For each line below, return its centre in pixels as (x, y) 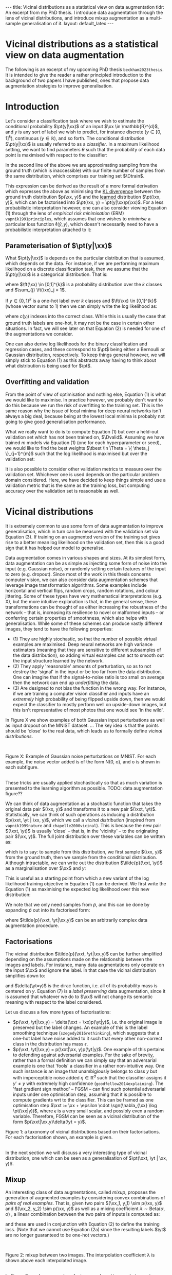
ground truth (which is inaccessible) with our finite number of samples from (85, 170)
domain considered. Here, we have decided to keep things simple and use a (85, 480)
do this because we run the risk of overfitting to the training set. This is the (84, 405)
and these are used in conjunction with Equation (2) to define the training (83, 1224)
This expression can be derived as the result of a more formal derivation (82, 186)
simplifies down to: (25, 976)
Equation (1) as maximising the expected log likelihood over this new (78, 889)
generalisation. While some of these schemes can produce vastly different (84, 623)
